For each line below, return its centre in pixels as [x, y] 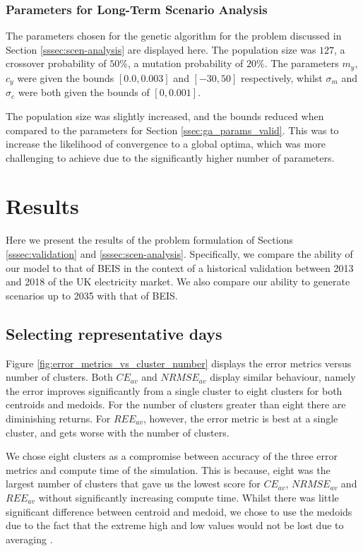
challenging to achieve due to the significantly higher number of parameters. [170, 157]
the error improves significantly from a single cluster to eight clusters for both [174, 390]
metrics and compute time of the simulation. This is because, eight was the [168, 469]
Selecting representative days [114, 333]
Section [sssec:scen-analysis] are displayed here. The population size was [161, 49]
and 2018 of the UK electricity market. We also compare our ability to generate [178, 282]
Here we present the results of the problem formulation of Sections [149, 240]
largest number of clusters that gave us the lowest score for [133, 484]
